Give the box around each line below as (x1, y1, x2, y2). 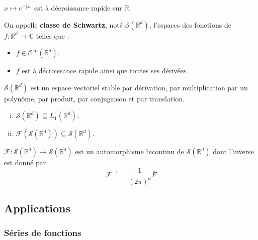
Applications (4, 200, 71, 215)
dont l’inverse (213, 146, 254, 157)
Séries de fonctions (4, 226, 81, 239)
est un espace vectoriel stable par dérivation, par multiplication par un (30, 82, 248, 92)
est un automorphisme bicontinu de (75, 146, 184, 157)
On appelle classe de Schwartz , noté (4, 19, 123, 30)
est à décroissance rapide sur (34, 3, 122, 13)
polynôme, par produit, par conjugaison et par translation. (4, 93, 185, 103)
